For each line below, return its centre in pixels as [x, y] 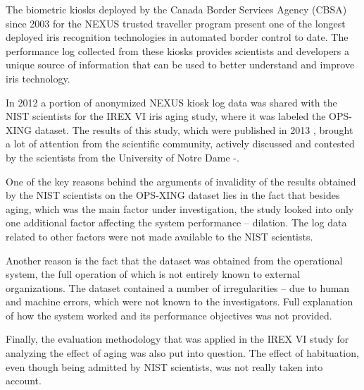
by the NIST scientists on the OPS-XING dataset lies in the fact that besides [173, 195]
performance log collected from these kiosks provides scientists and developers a [178, 50]
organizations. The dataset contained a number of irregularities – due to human [178, 287]
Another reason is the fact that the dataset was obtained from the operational [174, 260]
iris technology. [38, 78]
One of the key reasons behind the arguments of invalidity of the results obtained [181, 181]
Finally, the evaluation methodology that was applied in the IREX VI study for [177, 339]
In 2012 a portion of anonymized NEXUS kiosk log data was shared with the [171, 102]
